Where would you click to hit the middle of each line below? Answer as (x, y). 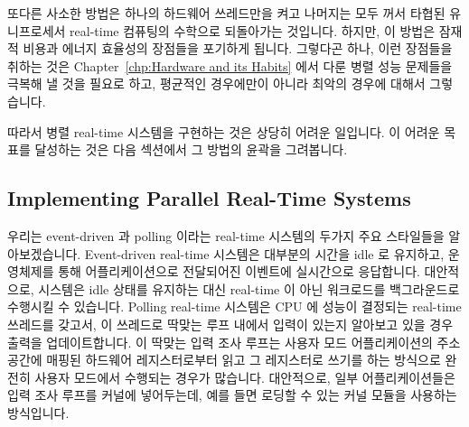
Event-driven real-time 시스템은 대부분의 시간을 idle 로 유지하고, (264, 253)
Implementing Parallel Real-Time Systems (209, 198)
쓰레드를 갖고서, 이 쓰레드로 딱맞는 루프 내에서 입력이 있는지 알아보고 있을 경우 (230, 324)
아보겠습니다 (42, 253)
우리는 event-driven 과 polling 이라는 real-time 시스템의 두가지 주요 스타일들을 (226, 235)
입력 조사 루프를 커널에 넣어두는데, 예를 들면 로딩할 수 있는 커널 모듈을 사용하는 (232, 395)
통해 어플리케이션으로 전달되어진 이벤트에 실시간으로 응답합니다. (239, 271)
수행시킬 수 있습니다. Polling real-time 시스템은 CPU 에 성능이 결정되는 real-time (234, 306)
